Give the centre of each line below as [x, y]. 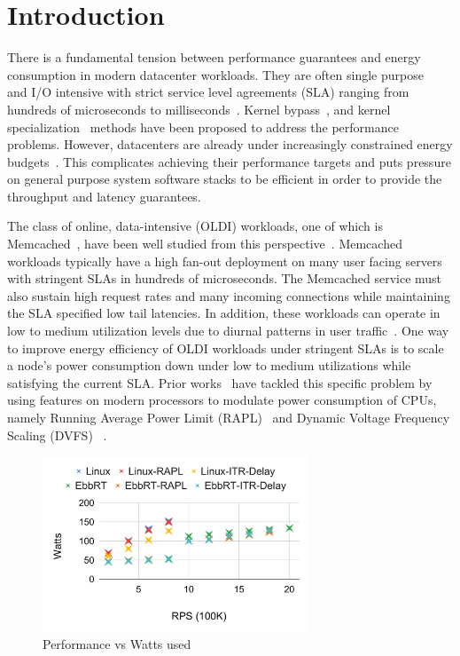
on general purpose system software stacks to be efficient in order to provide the [225, 179]
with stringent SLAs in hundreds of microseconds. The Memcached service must [225, 278]
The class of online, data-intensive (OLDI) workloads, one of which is [195, 226]
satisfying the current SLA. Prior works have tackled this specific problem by [220, 382]
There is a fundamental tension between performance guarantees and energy [214, 57]
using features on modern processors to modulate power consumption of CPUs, [222, 400]
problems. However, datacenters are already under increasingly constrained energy [230, 144]
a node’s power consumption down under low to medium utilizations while [209, 365]
